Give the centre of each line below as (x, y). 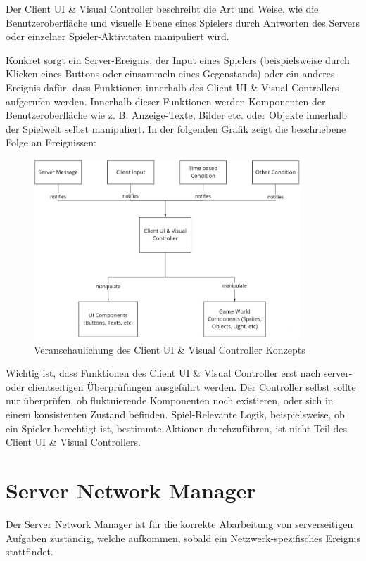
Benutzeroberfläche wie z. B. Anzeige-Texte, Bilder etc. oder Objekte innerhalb (176, 115)
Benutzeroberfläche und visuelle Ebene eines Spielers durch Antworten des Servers (183, 22)
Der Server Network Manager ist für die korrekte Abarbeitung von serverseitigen (179, 523)
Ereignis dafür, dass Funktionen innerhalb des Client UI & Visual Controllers (172, 87)
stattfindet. (30, 552)
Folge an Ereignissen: (51, 142)
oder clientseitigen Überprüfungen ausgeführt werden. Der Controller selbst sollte (181, 386)
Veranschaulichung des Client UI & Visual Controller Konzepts (170, 349)
